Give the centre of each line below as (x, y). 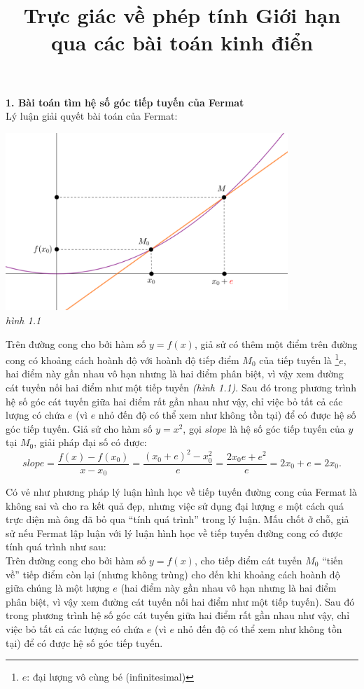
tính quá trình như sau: (56, 547)
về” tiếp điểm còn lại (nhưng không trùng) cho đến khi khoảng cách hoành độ (173, 574)
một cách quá (315, 505)
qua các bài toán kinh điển (182, 42)
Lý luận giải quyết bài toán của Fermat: (92, 116)
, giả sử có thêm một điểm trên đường (276, 343)
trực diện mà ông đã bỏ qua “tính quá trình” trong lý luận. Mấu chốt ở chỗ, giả (177, 519)
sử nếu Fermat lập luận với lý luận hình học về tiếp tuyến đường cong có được (174, 533)
